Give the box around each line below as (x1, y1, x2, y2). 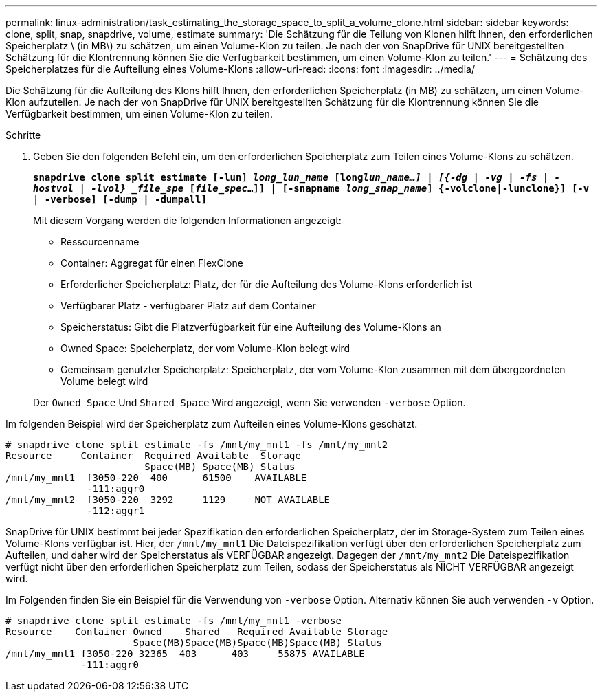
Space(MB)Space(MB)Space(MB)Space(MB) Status (133, 637, 382, 648)
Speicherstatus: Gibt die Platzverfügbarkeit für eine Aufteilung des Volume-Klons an (60, 321, 441, 333)
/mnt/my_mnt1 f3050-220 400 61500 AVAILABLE (5, 472, 307, 483)
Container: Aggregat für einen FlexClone (60, 257, 243, 269)
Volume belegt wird (60, 375, 148, 387)
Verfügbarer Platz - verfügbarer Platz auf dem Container (60, 300, 316, 311)
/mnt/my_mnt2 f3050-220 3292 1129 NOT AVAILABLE (5, 494, 331, 505)
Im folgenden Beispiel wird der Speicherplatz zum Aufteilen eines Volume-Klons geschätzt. (5, 418, 418, 430)
